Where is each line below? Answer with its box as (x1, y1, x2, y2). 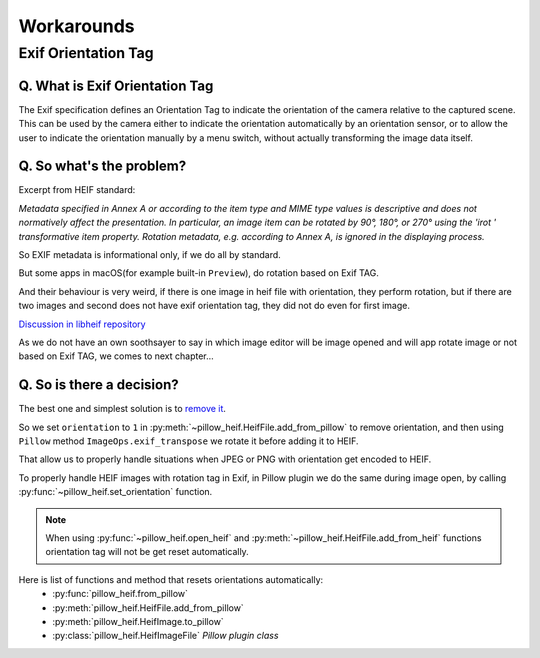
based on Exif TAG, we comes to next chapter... (18, 350, 214, 362)
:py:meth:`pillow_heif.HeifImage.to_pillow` (52, 615, 224, 627)
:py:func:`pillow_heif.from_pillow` (52, 588, 189, 600)
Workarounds (18, 15, 135, 37)
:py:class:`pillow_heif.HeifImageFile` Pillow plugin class (52, 630, 279, 642)
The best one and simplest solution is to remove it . (18, 403, 227, 415)
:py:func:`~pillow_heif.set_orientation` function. (18, 486, 213, 498)
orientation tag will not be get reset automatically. (45, 546, 249, 558)
